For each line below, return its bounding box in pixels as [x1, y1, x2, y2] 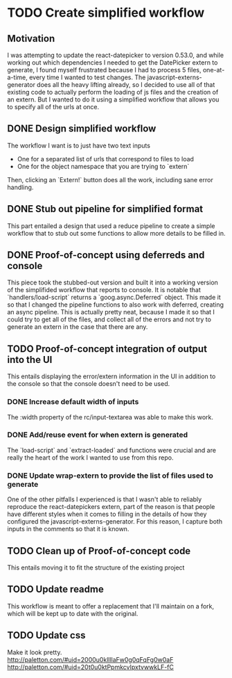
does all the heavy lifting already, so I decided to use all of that [37, 81, 215, 88]
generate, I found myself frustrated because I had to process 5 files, [7, 66, 202, 74]
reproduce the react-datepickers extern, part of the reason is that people [7, 503, 215, 511]
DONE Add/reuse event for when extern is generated [7, 430, 188, 439]
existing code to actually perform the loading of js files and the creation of [7, 88, 219, 96]
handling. [7, 183, 34, 191]
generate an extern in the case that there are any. [7, 323, 148, 331]
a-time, [7, 73, 28, 81]
